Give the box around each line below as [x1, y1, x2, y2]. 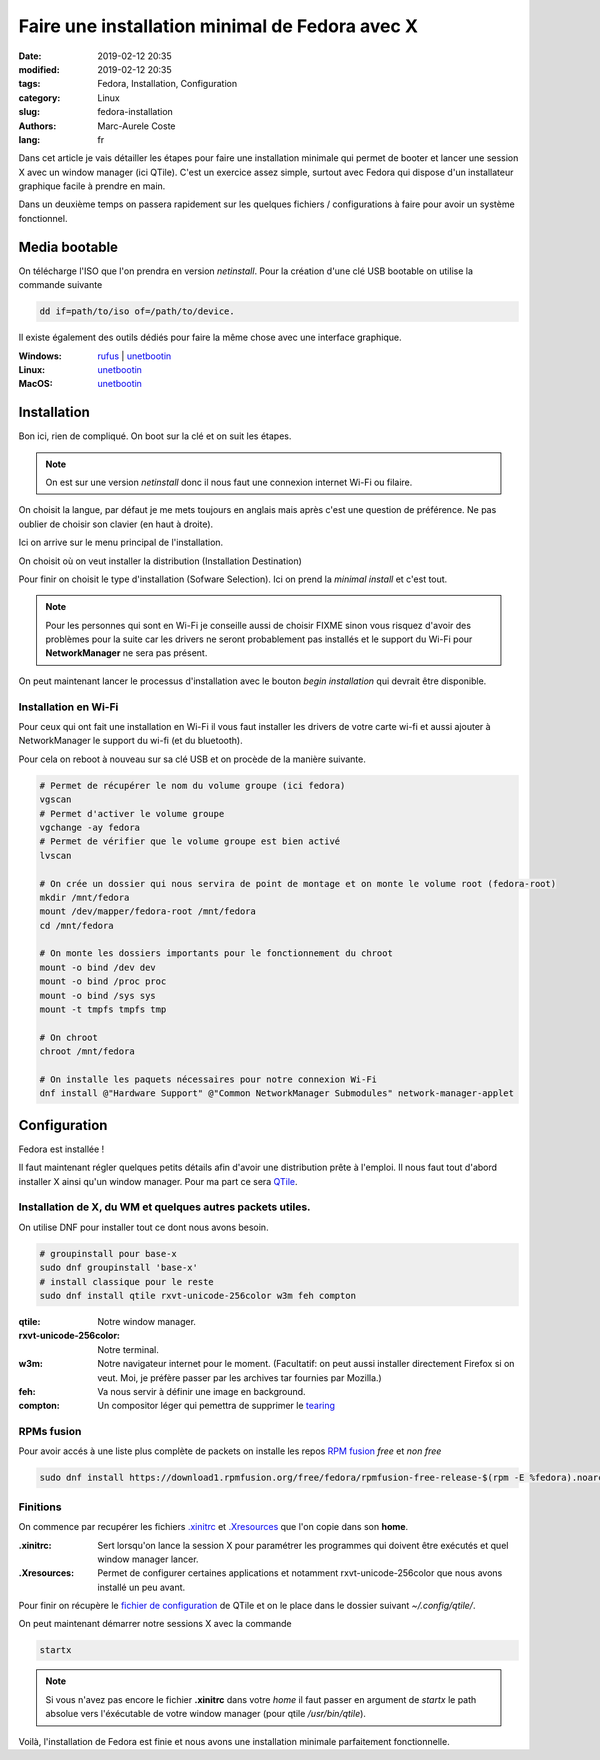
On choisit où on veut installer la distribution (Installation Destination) [18, 555, 302, 567]
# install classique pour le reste [39, 1276, 214, 1287]
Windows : [18, 350, 62, 362]
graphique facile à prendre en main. [18, 180, 166, 192]
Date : [18, 50, 42, 62]
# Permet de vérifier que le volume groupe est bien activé [39, 836, 341, 847]
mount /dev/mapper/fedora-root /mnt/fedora [39, 906, 257, 917]
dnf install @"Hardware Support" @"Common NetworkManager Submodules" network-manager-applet [39, 1088, 515, 1099]
